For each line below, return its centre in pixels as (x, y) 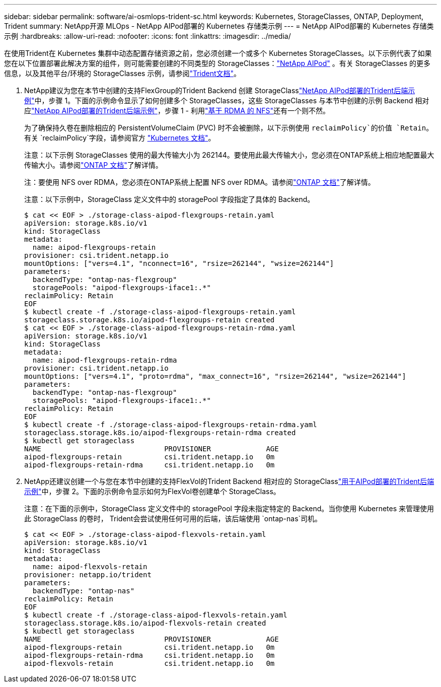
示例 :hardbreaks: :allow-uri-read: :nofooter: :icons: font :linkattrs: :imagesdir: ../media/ (148, 36)
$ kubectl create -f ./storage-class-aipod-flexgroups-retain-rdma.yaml (171, 425)
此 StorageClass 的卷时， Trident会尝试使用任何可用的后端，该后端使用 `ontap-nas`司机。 (173, 519)
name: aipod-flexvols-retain (90, 567)
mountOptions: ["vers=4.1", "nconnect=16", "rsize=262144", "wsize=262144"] (179, 263)
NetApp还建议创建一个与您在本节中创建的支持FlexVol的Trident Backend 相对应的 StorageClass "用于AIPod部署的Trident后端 (229, 481)
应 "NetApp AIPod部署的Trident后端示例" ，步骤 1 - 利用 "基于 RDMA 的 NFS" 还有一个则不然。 (177, 111)
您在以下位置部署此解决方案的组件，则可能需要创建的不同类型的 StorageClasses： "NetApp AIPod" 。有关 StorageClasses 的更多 (217, 63)
